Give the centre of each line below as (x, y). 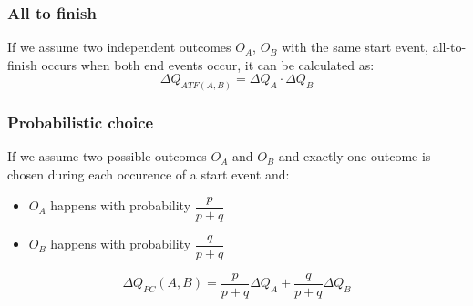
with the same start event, (355, 47)
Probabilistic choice (81, 122)
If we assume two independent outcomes (119, 47)
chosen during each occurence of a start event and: (149, 174)
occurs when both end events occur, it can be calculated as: (208, 64)
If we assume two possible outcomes (107, 156)
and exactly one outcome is (355, 156)
